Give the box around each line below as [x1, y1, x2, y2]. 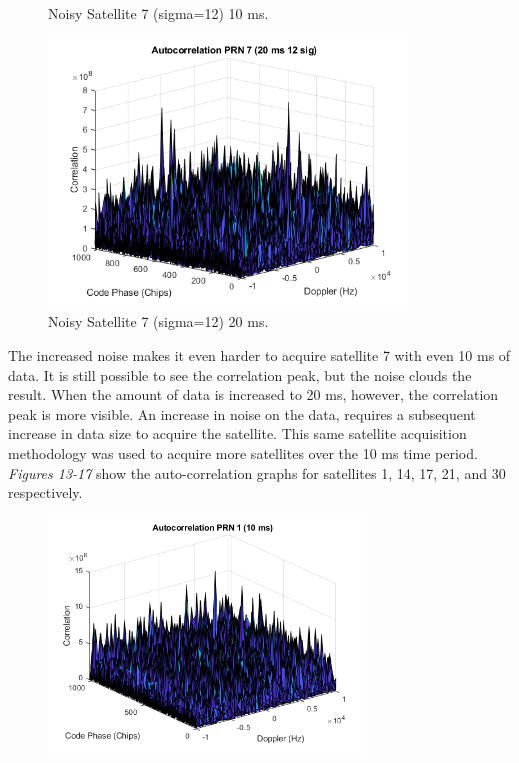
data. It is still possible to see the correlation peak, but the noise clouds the [8, 364, 472, 385]
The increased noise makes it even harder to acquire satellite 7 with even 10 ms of [8, 345, 511, 366]
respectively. [8, 482, 83, 503]
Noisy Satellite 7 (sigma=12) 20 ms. [48, 311, 269, 332]
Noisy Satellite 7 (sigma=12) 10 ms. [48, 3, 269, 23]
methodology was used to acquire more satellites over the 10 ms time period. [8, 443, 478, 464]
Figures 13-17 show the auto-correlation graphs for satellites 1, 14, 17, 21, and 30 [8, 462, 506, 483]
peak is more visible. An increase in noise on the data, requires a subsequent [8, 403, 476, 424]
